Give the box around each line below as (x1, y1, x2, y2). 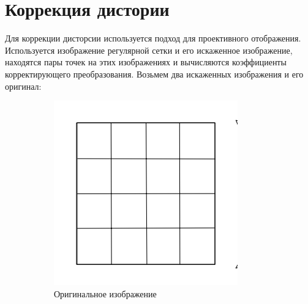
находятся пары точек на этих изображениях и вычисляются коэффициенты (5, 56, 287, 68)
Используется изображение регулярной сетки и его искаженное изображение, (5, 43, 293, 56)
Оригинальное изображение (54, 287, 157, 300)
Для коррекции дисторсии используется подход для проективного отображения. (5, 32, 301, 45)
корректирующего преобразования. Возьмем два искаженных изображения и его (5, 67, 304, 80)
